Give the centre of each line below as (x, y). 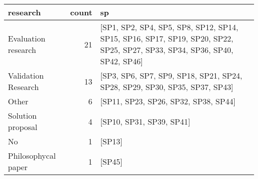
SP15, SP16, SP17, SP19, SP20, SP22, (167, 38)
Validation (26, 75)
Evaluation (27, 38)
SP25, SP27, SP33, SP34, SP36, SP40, (167, 50)
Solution (22, 115)
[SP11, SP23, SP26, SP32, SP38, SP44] (168, 101)
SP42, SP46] (122, 61)
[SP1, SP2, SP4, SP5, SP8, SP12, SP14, (169, 27)
